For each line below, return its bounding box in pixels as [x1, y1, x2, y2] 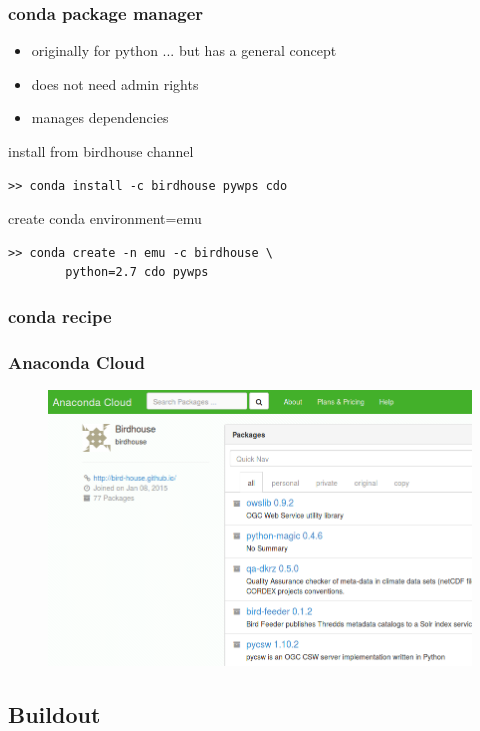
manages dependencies [31, 107, 169, 128]
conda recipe [8, 303, 112, 328]
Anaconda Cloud [8, 349, 146, 374]
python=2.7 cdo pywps [65, 265, 209, 280]
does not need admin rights [31, 73, 199, 94]
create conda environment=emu [8, 208, 202, 229]
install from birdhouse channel [8, 141, 194, 161]
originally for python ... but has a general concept [31, 40, 337, 61]
